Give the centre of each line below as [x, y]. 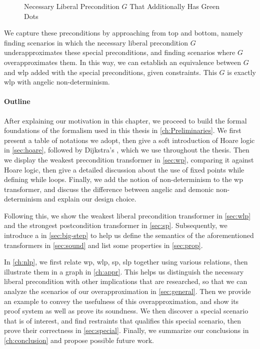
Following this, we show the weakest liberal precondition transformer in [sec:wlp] [127, 215]
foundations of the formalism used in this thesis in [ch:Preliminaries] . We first [123, 130]
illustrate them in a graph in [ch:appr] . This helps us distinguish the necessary [124, 271]
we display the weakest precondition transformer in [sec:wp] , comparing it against [129, 159]
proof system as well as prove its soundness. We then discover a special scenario [126, 311]
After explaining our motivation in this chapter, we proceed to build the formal [125, 120]
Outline [17, 101]
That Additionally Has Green [175, 6]
